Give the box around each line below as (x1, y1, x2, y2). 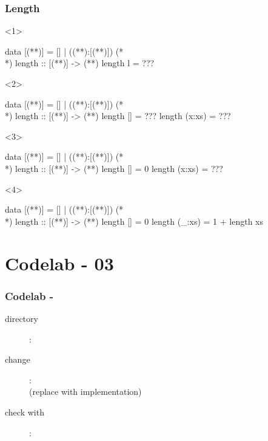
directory (5, 312, 38, 324)
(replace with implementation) (29, 385, 142, 398)
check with (5, 405, 44, 418)
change (5, 353, 30, 366)
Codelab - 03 (5, 250, 114, 275)
